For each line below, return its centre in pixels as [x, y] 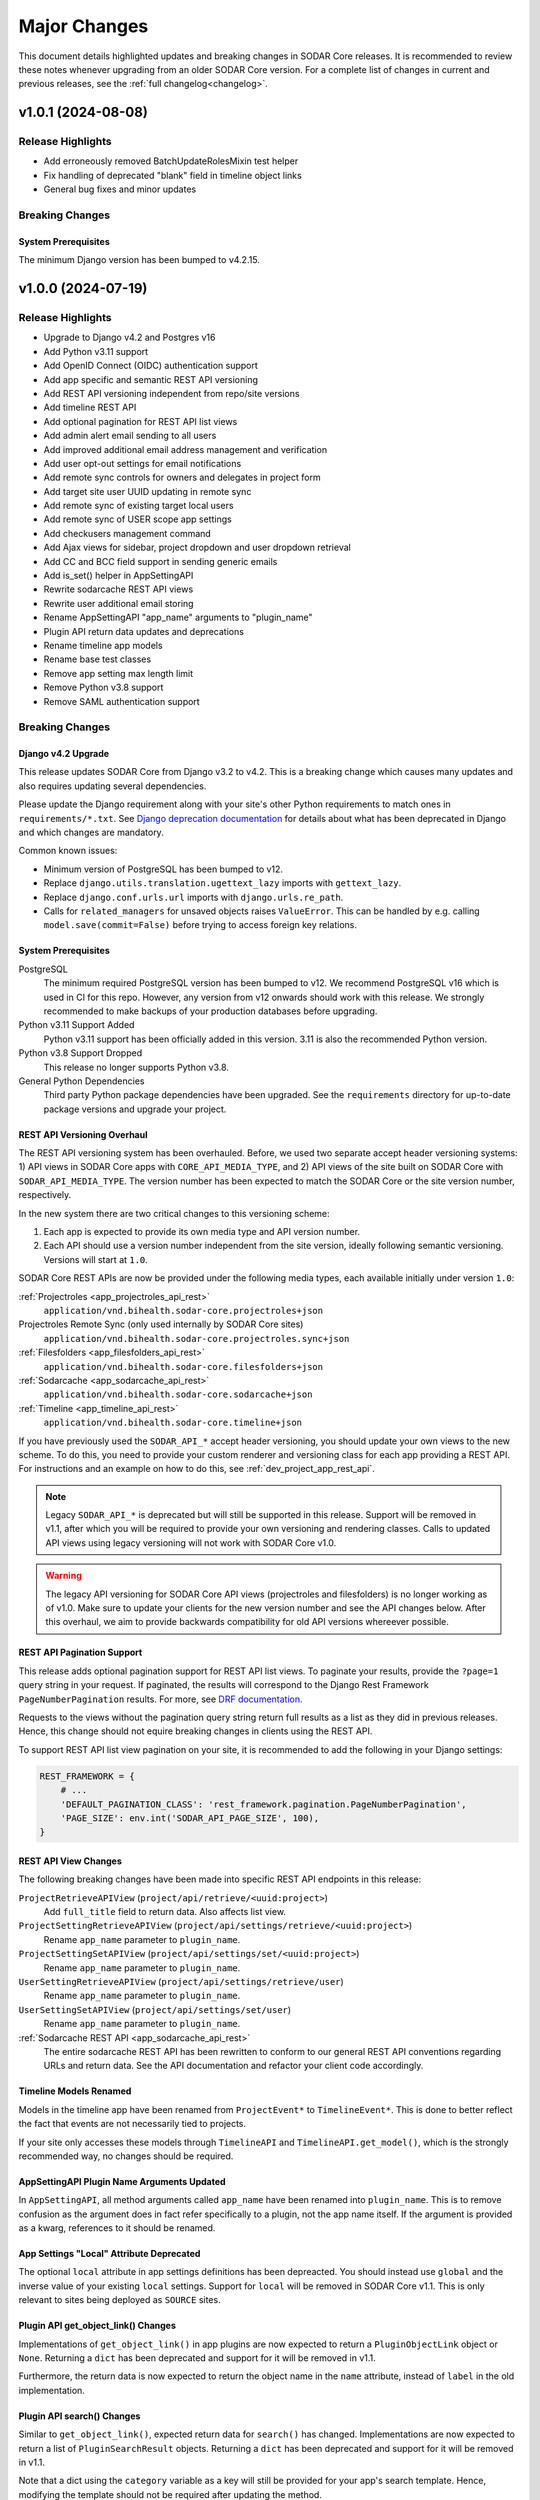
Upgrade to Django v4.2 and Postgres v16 [129, 337]
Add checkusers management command [127, 533]
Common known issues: [68, 851]
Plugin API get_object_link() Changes [97, 2326]
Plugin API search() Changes [79, 2416]
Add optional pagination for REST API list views [140, 421]
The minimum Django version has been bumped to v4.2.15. [139, 260]
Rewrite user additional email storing [118, 603]
